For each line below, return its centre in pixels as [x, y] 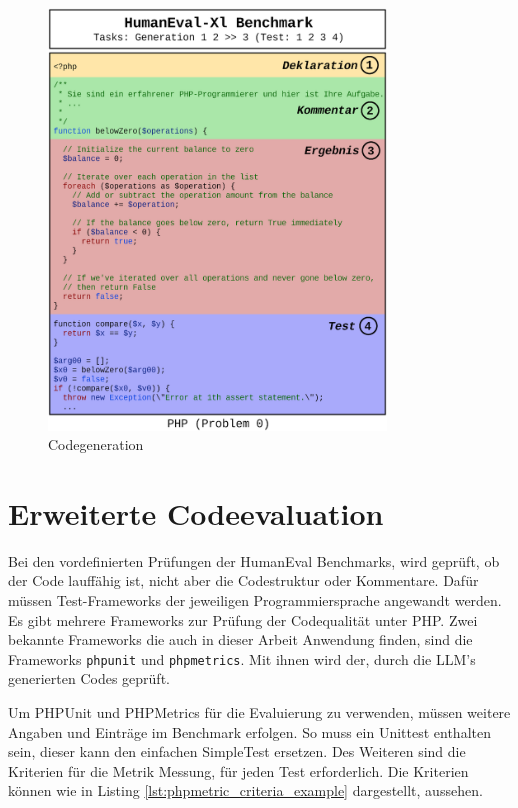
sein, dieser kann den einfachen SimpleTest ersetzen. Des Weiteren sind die [237, 751]
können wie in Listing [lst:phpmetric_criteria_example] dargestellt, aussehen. [245, 790]
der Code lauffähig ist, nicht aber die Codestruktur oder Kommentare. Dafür [243, 580]
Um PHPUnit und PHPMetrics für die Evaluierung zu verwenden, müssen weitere [259, 712]
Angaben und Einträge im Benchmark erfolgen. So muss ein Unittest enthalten [249, 731]
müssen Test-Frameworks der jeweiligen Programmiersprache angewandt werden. [255, 600]
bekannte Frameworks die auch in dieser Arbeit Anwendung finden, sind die [240, 639]
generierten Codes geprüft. [89, 678]
